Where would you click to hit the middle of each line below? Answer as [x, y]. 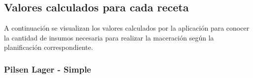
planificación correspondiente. [49, 47]
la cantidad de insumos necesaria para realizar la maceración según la [109, 37]
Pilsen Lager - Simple [48, 69]
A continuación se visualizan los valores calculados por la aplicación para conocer [127, 28]
